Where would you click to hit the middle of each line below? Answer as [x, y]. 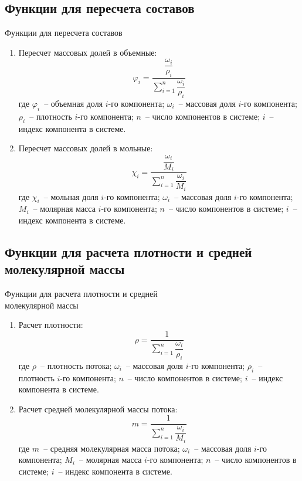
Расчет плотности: [51, 325]
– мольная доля [71, 196]
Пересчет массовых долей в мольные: [86, 148]
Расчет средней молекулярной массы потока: [98, 409]
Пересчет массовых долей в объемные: [88, 52]
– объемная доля [74, 103]
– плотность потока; [76, 365]
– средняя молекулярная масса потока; [112, 448]
